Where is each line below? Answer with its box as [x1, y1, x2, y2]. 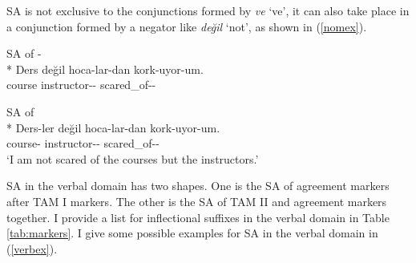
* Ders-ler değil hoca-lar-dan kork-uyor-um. [6, 119, 220, 136]
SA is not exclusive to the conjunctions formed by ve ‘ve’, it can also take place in [6, 2, 410, 18]
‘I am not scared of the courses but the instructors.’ [6, 150, 259, 167]
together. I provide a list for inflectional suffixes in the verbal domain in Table [6, 208, 390, 225]
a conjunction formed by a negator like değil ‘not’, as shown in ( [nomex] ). [6, 18, 367, 34]
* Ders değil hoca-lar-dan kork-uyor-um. [6, 60, 204, 77]
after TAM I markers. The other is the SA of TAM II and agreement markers [6, 192, 387, 209]
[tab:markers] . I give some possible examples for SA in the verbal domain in [6, 225, 378, 241]
